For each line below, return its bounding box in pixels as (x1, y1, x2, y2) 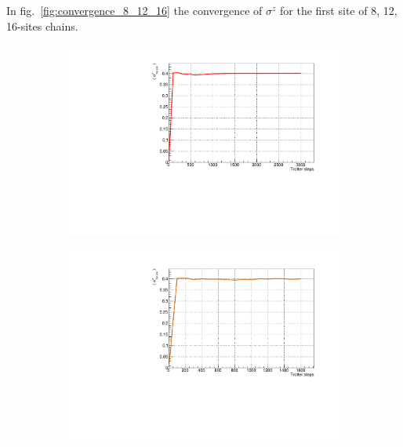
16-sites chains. (6, 17, 78, 34)
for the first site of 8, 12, (280, 2, 398, 18)
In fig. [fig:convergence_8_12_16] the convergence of (6, 2, 263, 18)
